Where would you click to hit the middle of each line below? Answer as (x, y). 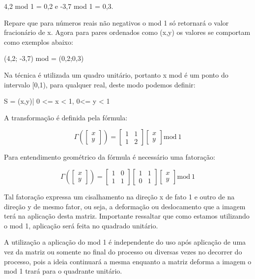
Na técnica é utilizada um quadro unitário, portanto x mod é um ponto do (116, 74)
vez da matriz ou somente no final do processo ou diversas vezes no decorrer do (123, 251)
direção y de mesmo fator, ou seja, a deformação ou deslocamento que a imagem (125, 206)
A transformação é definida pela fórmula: (66, 117)
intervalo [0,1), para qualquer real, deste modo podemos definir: (100, 84)
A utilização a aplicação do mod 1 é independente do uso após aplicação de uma (125, 242)
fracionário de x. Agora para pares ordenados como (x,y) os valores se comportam (127, 32)
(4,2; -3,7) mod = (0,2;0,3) (44, 58)
